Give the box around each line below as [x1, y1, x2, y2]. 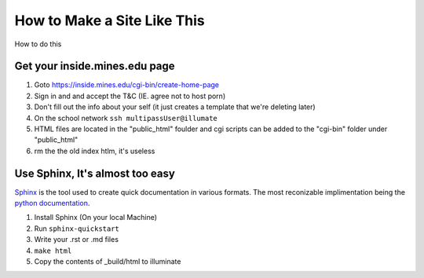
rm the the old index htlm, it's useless [34, 146, 155, 155]
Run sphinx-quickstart [34, 224, 119, 233]
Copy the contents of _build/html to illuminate [34, 257, 181, 266]
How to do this [14, 39, 62, 49]
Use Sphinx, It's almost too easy [14, 166, 176, 180]
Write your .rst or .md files [34, 235, 119, 244]
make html [34, 246, 72, 255]
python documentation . [14, 199, 90, 208]
